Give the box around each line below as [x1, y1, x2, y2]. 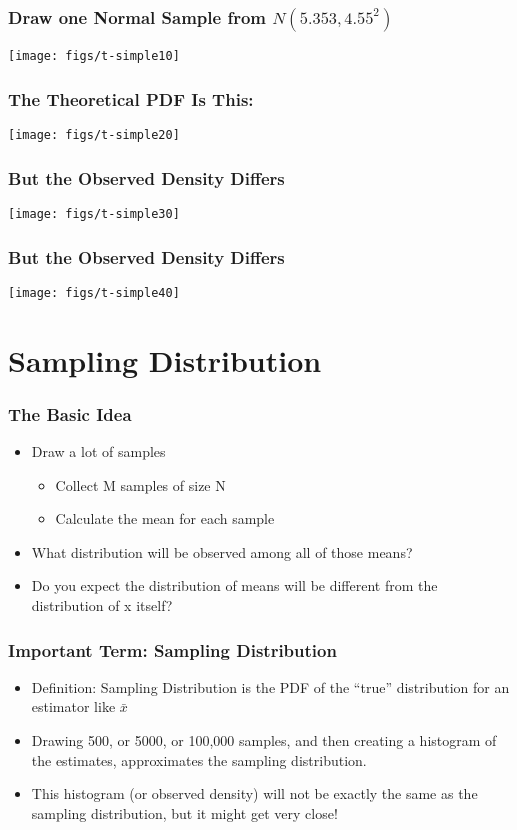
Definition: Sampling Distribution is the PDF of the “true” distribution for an [31, 676, 510, 697]
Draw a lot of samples [31, 441, 166, 462]
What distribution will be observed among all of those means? [31, 541, 413, 562]
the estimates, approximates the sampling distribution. [31, 749, 367, 770]
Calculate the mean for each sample [55, 508, 275, 529]
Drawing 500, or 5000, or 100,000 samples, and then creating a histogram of [31, 730, 497, 751]
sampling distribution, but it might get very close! [31, 802, 338, 823]
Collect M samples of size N [55, 474, 226, 495]
